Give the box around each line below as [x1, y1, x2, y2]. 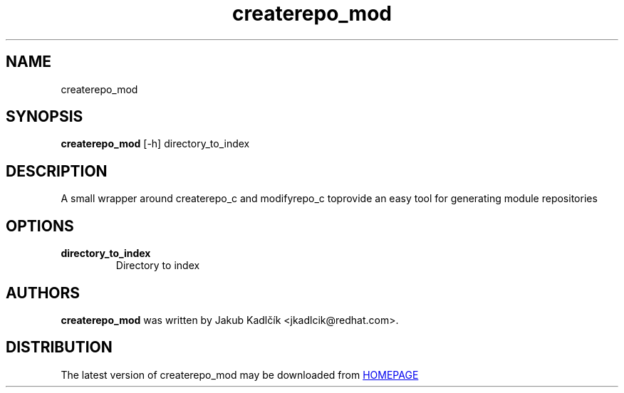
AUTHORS [6, 283, 80, 302]
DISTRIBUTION [6, 338, 113, 357]
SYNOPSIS [6, 108, 83, 126]
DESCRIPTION [6, 162, 108, 180]
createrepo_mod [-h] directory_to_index [61, 137, 250, 150]
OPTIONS [6, 216, 74, 235]
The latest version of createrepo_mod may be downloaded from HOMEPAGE [61, 368, 419, 381]
